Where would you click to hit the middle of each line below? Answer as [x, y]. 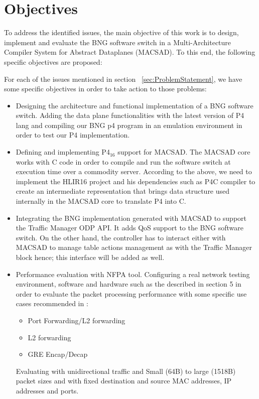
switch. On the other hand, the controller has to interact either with [121, 237]
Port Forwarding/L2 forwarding [77, 320]
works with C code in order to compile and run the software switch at [123, 161]
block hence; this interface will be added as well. [90, 257]
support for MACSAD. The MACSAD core [184, 152]
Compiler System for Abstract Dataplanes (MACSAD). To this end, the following [130, 52]
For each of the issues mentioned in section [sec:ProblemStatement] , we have [123, 79]
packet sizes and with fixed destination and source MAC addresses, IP [124, 381]
